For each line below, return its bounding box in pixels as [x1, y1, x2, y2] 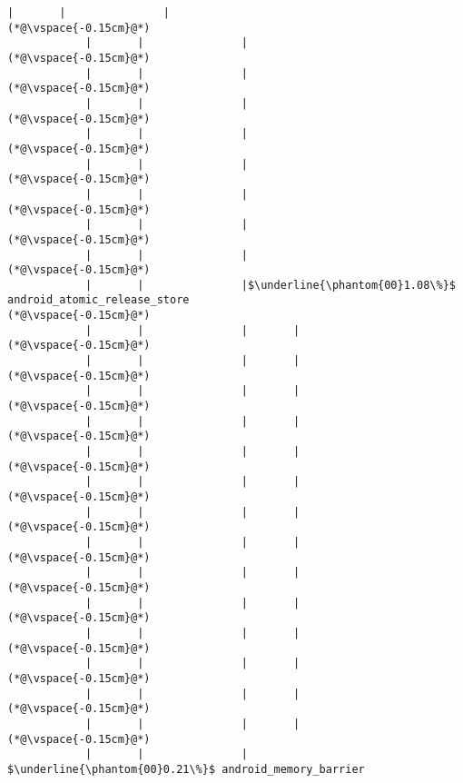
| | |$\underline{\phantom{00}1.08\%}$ [84, 278, 456, 292]
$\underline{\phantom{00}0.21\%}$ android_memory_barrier [7, 762, 365, 776]
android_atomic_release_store [7, 293, 190, 307]
